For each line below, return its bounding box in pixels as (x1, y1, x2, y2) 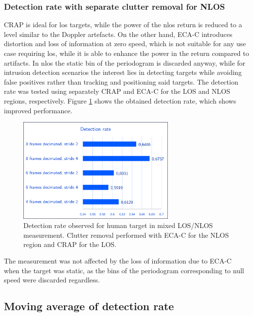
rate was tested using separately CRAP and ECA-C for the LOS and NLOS (4, 86, 230, 96)
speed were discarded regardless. (4, 275, 100, 285)
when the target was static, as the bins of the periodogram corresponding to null (4, 265, 244, 275)
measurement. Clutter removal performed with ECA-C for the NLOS (23, 229, 229, 240)
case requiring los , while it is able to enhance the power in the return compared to (4, 48, 249, 58)
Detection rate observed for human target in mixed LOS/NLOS (23, 220, 213, 230)
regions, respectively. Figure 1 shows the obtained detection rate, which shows (4, 95, 236, 105)
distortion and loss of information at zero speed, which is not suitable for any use (4, 38, 246, 49)
